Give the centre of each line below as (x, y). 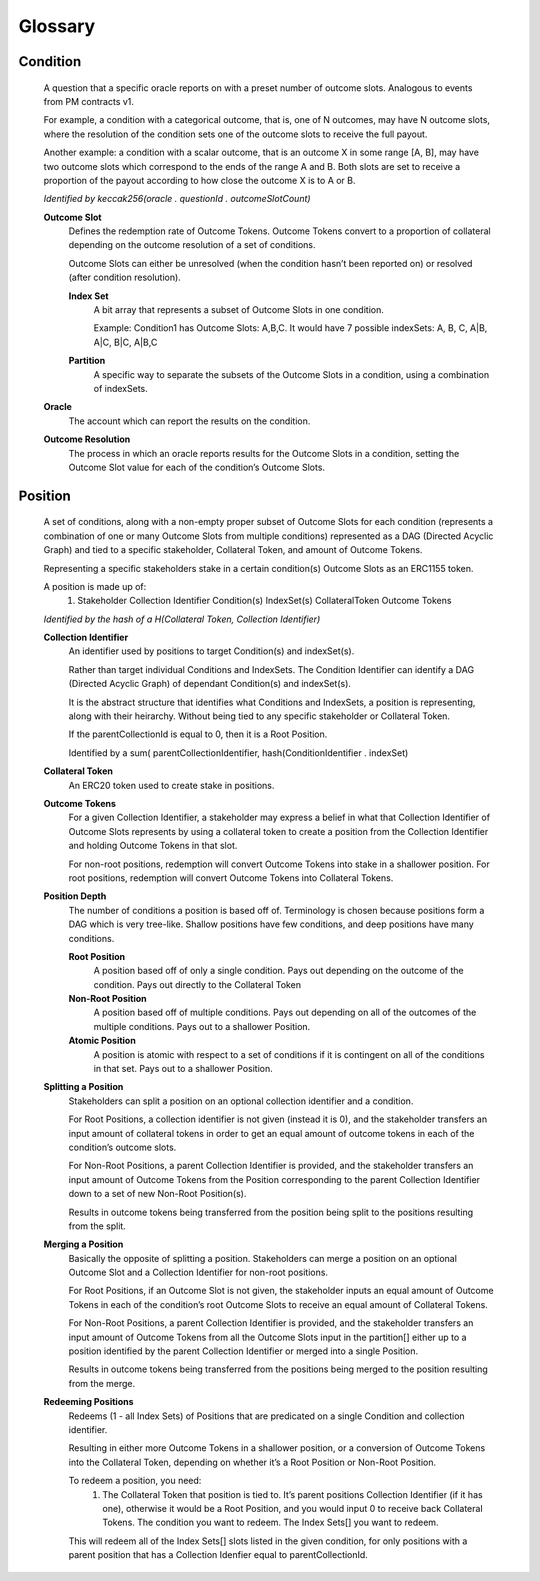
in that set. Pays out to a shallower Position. (183, 1069)
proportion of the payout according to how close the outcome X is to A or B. (199, 180)
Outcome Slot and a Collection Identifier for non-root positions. (198, 1272)
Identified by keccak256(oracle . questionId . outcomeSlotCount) (177, 199)
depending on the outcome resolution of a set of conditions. (192, 245)
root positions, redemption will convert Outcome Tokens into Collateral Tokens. (231, 877)
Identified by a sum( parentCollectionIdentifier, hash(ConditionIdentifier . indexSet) (238, 752)
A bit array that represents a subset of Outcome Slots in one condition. (238, 310)
